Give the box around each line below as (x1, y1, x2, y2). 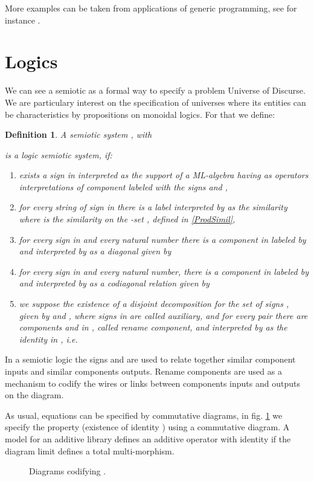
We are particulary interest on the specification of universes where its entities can (5, 95, 306, 108)
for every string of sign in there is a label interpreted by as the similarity (19, 201, 287, 213)
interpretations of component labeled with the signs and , (19, 180, 228, 193)
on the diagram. (5, 389, 64, 401)
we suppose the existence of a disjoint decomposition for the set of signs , (19, 297, 289, 310)
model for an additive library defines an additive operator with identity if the (5, 432, 291, 445)
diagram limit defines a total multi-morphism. (5, 444, 175, 457)
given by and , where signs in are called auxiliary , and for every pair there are (19, 309, 308, 321)
